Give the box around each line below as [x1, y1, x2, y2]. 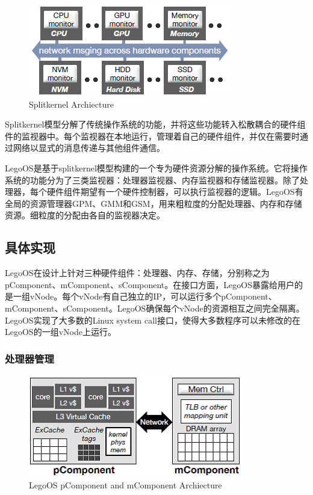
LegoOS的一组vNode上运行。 [5, 325, 116, 338]
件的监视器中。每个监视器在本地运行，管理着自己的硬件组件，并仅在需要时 [5, 129, 300, 142]
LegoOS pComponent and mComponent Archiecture [29, 478, 222, 491]
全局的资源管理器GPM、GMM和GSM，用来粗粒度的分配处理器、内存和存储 [5, 197, 302, 209]
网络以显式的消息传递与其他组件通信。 [13, 141, 165, 154]
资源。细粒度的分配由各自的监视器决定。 [5, 209, 165, 221]
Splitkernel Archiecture [29, 97, 114, 110]
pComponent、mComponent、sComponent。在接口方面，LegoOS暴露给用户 [5, 278, 294, 291]
